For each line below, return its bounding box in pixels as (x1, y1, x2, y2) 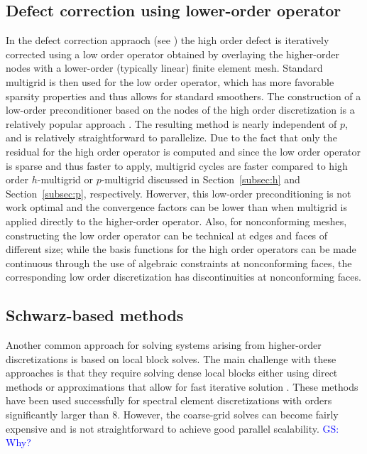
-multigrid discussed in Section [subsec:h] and (101, 172, 300, 187)
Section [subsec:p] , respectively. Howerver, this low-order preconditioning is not (6, 185, 351, 200)
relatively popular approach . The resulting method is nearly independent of (6, 116, 337, 131)
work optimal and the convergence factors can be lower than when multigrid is (6, 200, 347, 215)
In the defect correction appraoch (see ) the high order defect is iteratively (6, 33, 329, 48)
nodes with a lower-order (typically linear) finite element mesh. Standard (6, 60, 323, 75)
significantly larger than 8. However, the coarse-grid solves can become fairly (6, 407, 339, 422)
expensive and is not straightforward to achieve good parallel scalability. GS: (6, 421, 339, 436)
